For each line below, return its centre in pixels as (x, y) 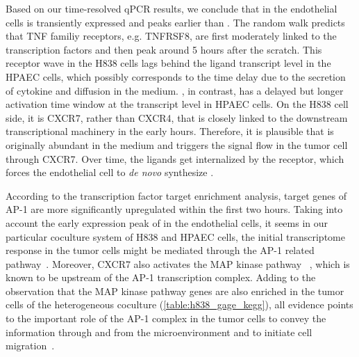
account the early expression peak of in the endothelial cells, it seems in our (167, 222)
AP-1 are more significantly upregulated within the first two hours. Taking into (174, 209)
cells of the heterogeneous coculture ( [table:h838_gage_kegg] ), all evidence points (179, 304)
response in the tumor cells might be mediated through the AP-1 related (160, 250)
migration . (30, 346)
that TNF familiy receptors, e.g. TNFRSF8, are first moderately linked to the (171, 36)
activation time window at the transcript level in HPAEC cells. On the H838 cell (177, 104)
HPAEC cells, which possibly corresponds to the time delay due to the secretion (176, 76)
